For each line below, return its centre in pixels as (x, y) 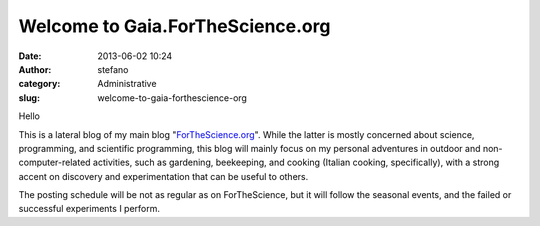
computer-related (54, 162)
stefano (113, 69)
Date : (30, 56)
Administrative (127, 84)
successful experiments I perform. (89, 209)
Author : (35, 69)
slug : (29, 97)
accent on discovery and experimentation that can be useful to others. (163, 176)
